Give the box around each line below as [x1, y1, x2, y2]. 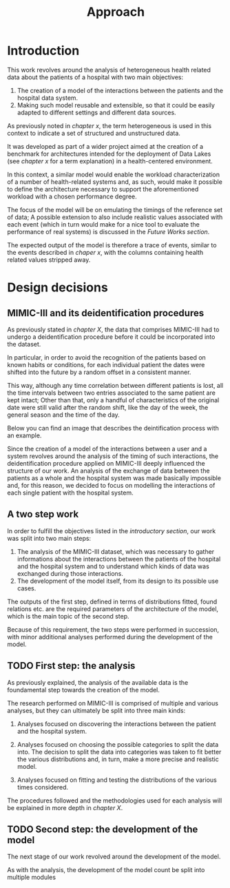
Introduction [7, 43, 80, 59]
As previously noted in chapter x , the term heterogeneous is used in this [7, 121, 212, 130]
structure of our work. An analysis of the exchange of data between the [7, 466, 210, 475]
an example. [7, 431, 42, 440]
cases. [17, 584, 36, 592]
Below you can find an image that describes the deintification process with [7, 424, 219, 432]
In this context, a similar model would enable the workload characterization [7, 170, 220, 178]
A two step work [7, 508, 79, 520]
